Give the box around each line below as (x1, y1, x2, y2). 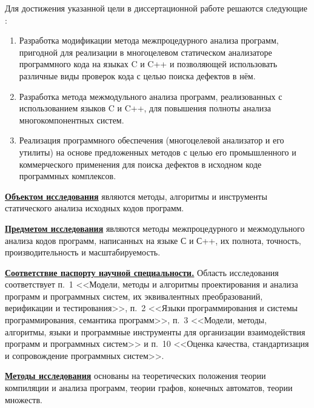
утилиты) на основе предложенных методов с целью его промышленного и (19, 145, 296, 158)
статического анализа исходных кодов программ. (5, 202, 184, 214)
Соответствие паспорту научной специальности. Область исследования (5, 266, 279, 278)
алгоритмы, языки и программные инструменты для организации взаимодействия (5, 325, 306, 338)
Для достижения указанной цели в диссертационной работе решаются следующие (5, 2, 307, 14)
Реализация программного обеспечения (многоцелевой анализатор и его (19, 134, 284, 146)
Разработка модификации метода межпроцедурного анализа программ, (19, 34, 279, 47)
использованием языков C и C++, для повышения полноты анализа (19, 102, 271, 114)
